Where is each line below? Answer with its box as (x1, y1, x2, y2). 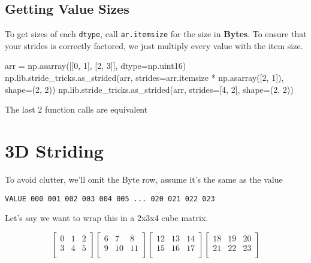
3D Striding (5, 138, 104, 163)
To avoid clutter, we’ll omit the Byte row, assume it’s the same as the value (5, 173, 283, 185)
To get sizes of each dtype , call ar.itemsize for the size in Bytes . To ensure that (5, 28, 307, 40)
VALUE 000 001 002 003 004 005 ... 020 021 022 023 (5, 194, 215, 203)
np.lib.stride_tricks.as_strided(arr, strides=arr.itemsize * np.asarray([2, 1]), (5, 71, 284, 84)
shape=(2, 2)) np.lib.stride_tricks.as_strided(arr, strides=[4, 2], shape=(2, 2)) (5, 83, 294, 95)
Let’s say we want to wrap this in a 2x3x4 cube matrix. (5, 211, 209, 224)
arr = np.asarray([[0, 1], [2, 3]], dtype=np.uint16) (5, 59, 186, 72)
